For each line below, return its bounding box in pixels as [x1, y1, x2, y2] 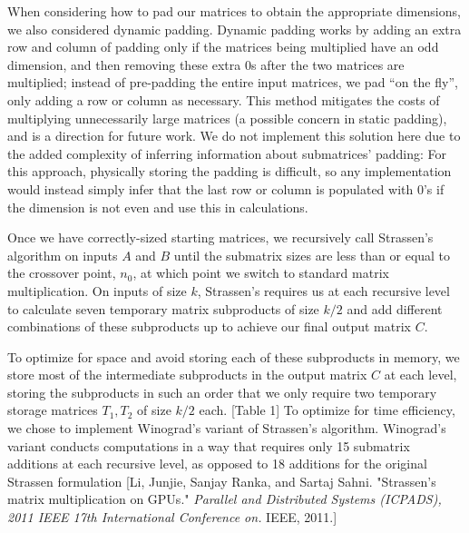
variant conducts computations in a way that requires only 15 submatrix [7, 436, 410, 455]
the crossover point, [7, 263, 116, 282]
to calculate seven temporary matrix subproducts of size [7, 299, 319, 318]
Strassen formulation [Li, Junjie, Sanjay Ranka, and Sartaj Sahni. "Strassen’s [7, 471, 436, 490]
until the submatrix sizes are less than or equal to [173, 245, 451, 264]
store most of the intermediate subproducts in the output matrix [7, 365, 367, 384]
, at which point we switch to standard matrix [132, 263, 389, 282]
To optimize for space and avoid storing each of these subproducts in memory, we [7, 347, 460, 366]
